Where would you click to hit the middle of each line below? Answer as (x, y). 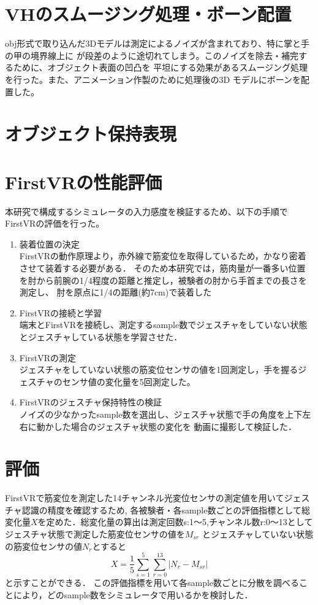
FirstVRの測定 (48, 357)
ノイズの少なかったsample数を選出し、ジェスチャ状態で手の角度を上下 (161, 414)
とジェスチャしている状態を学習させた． (101, 336)
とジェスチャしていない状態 (258, 534)
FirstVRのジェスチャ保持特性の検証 (90, 402)
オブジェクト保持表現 (91, 134)
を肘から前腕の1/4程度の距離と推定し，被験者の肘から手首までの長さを (163, 280)
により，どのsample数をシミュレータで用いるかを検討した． (133, 594)
